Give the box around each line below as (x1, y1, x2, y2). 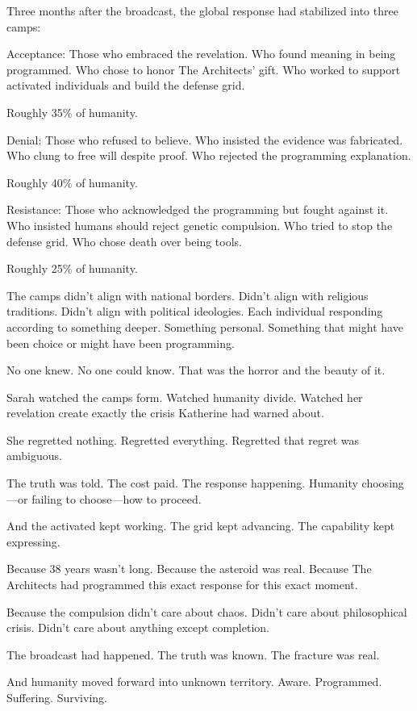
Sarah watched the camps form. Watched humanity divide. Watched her (6, 388, 363, 405)
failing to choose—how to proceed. (31, 490, 202, 507)
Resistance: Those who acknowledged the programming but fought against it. (6, 201, 389, 218)
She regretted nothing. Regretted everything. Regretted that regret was (6, 431, 360, 448)
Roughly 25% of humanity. (6, 260, 138, 277)
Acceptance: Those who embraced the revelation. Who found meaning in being (6, 45, 396, 62)
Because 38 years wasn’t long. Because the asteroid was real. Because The (6, 560, 372, 577)
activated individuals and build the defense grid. (6, 77, 245, 94)
